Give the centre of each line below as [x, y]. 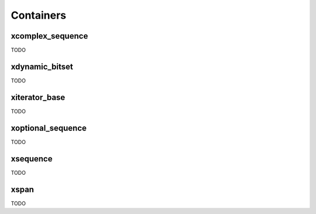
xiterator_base [38, 97]
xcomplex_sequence [49, 36]
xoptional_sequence [49, 128]
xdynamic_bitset [42, 66]
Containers [39, 15]
